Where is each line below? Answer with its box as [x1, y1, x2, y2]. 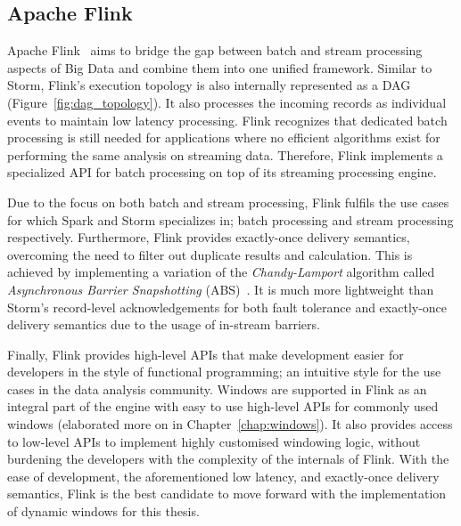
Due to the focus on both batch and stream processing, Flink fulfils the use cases [7, 192, 449, 211]
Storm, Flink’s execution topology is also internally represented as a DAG [7, 76, 411, 94]
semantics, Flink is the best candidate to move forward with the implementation [7, 484, 447, 503]
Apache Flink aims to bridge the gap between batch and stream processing [7, 41, 423, 60]
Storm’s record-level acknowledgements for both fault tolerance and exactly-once [7, 297, 448, 316]
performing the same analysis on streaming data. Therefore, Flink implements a [7, 145, 443, 164]
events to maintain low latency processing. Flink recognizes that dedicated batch [7, 110, 448, 129]
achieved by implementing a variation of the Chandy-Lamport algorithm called [7, 263, 435, 281]
